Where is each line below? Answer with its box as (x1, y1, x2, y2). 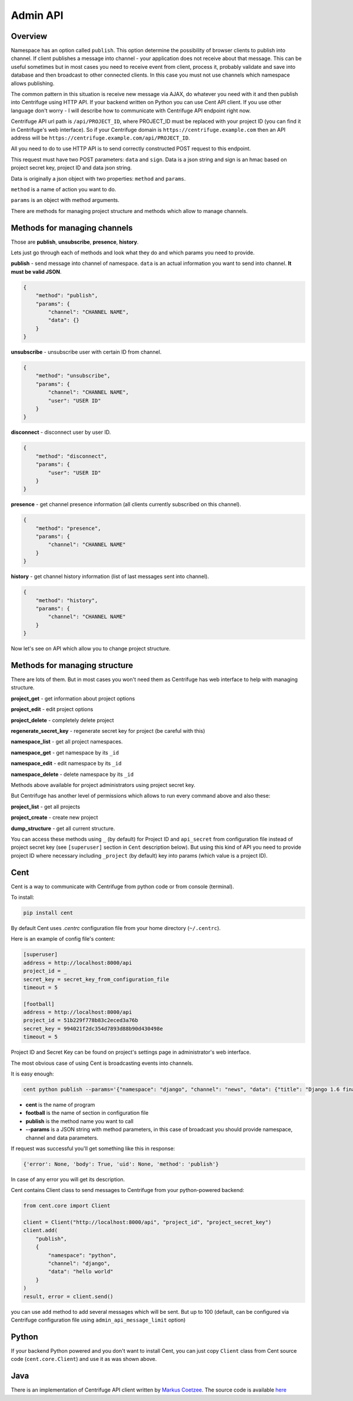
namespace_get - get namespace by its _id (11, 749, 119, 756)
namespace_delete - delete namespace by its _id (11, 771, 134, 778)
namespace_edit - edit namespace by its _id (11, 760, 122, 767)
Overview (11, 31, 48, 41)
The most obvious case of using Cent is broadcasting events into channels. (11, 1060, 194, 1067)
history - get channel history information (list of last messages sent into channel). (11, 573, 209, 580)
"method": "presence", (35, 524, 101, 532)
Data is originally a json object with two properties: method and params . (11, 175, 186, 182)
